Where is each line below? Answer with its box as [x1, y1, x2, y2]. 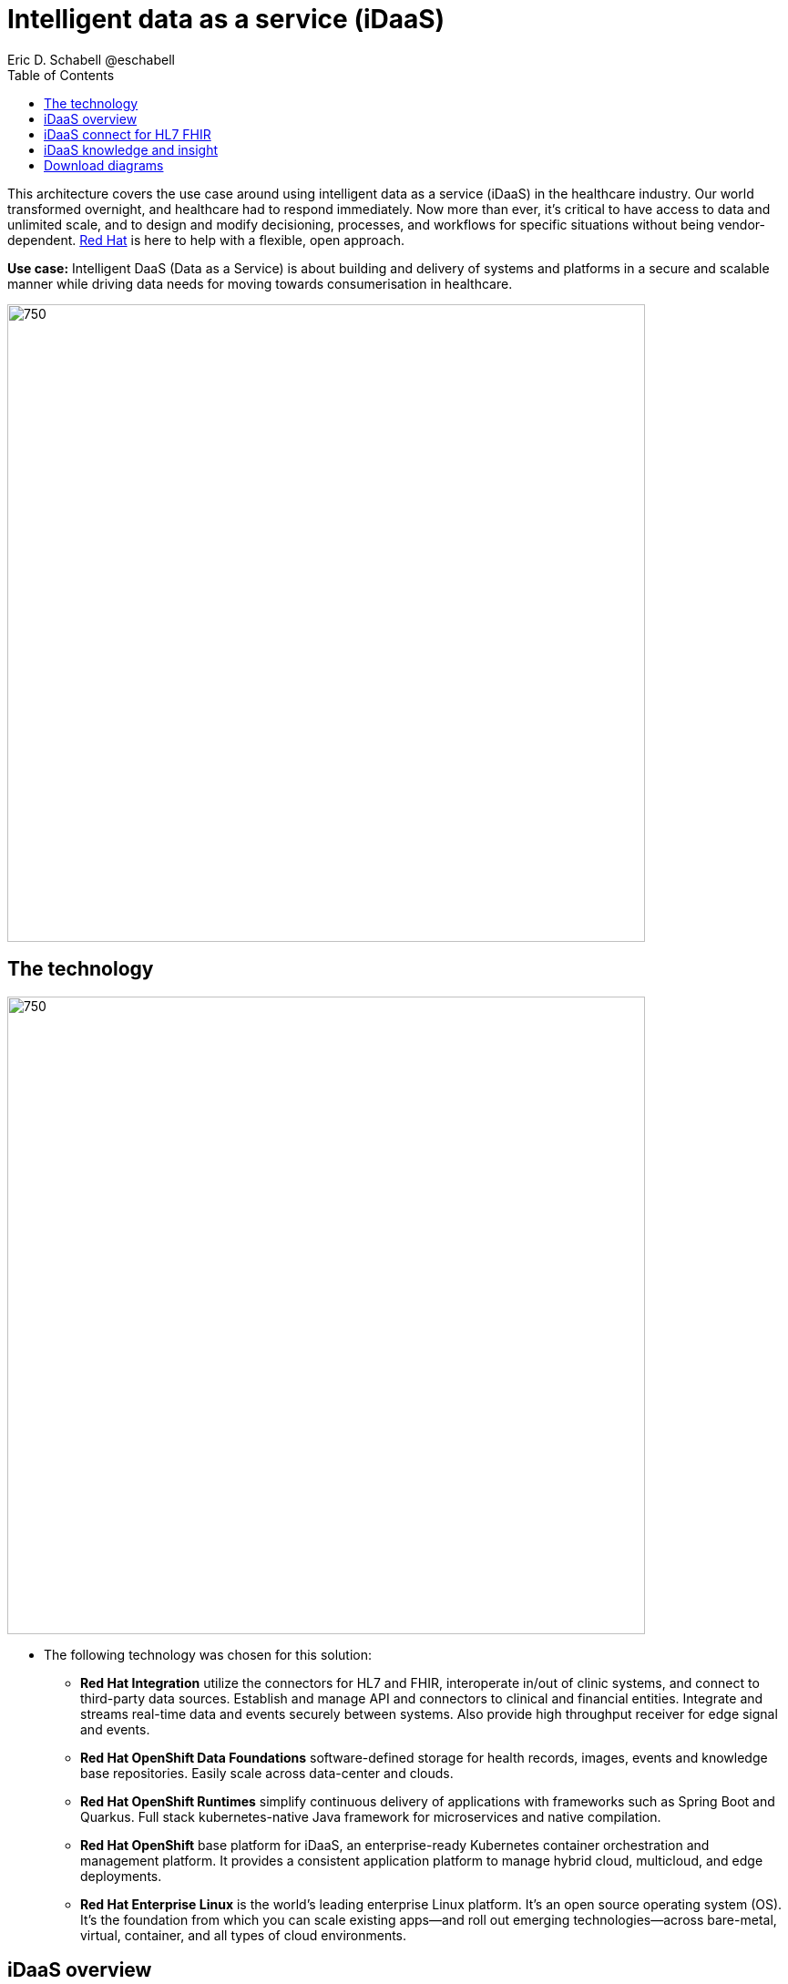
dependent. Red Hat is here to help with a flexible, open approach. [7, 231, 405, 248]
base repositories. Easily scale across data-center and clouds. [80, 1764, 454, 1781]
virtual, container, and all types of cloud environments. [80, 1927, 407, 1943]
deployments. [80, 1867, 162, 1884]
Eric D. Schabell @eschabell [7, 51, 175, 67]
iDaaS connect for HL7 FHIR [44, 126, 211, 142]
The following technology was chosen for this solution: [44, 1646, 373, 1662]
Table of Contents [7, 66, 115, 83]
